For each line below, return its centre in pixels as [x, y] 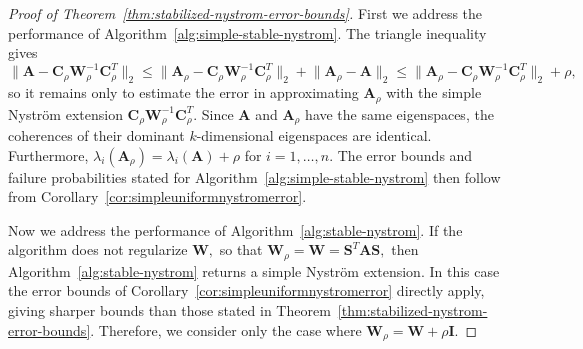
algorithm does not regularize [98, 249]
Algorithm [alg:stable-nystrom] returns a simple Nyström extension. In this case [254, 270]
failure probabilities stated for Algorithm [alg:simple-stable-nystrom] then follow [254, 176]
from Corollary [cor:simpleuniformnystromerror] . [157, 196]
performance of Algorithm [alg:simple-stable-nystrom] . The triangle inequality [247, 32]
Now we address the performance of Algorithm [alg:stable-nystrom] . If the [235, 229]
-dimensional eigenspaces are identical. [314, 134]
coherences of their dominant [96, 134]
